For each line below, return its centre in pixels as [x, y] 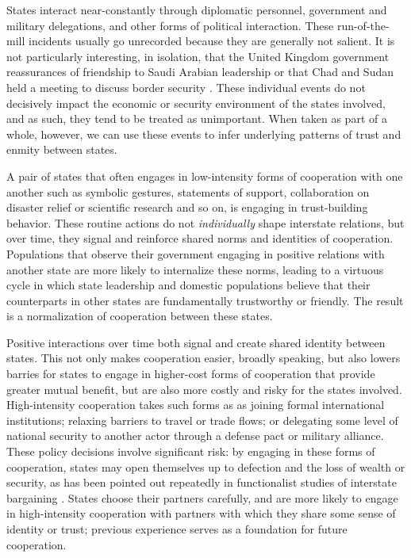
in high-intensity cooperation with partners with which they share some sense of [201, 513]
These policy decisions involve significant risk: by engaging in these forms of [191, 451]
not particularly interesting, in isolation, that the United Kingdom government [198, 56]
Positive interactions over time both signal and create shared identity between [196, 342]
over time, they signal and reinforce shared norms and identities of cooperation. [200, 238]
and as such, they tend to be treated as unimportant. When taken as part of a [197, 118]
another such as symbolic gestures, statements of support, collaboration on [188, 191]
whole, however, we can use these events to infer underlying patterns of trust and [204, 134]
